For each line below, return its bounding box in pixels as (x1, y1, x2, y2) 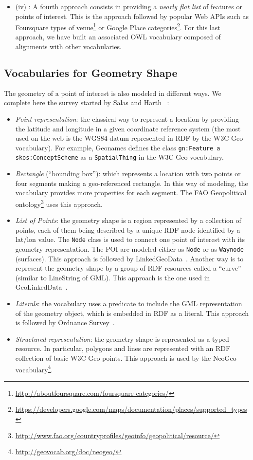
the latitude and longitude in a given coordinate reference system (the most (15, 123, 241, 133)
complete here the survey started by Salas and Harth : (4, 97, 169, 108)
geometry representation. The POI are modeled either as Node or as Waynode (15, 243, 244, 254)
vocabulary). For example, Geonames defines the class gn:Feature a (15, 142, 220, 152)
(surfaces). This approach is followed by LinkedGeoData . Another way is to (15, 253, 244, 263)
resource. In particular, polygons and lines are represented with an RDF (15, 343, 231, 353)
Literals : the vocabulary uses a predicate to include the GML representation (15, 298, 242, 309)
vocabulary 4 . (15, 363, 53, 374)
